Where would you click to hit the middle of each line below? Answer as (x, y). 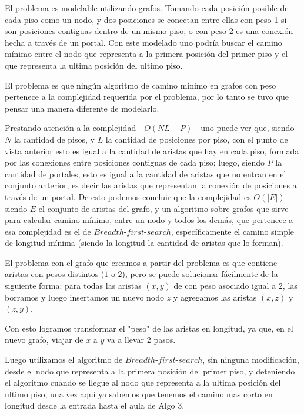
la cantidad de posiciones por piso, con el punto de (197, 139)
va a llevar (126, 340)
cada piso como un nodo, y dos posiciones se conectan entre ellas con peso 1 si (146, 19)
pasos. (165, 340)
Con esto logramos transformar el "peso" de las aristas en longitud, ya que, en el (149, 328)
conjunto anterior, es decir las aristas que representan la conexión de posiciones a (151, 185)
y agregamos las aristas (215, 297)
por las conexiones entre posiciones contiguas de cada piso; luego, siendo (135, 162)
